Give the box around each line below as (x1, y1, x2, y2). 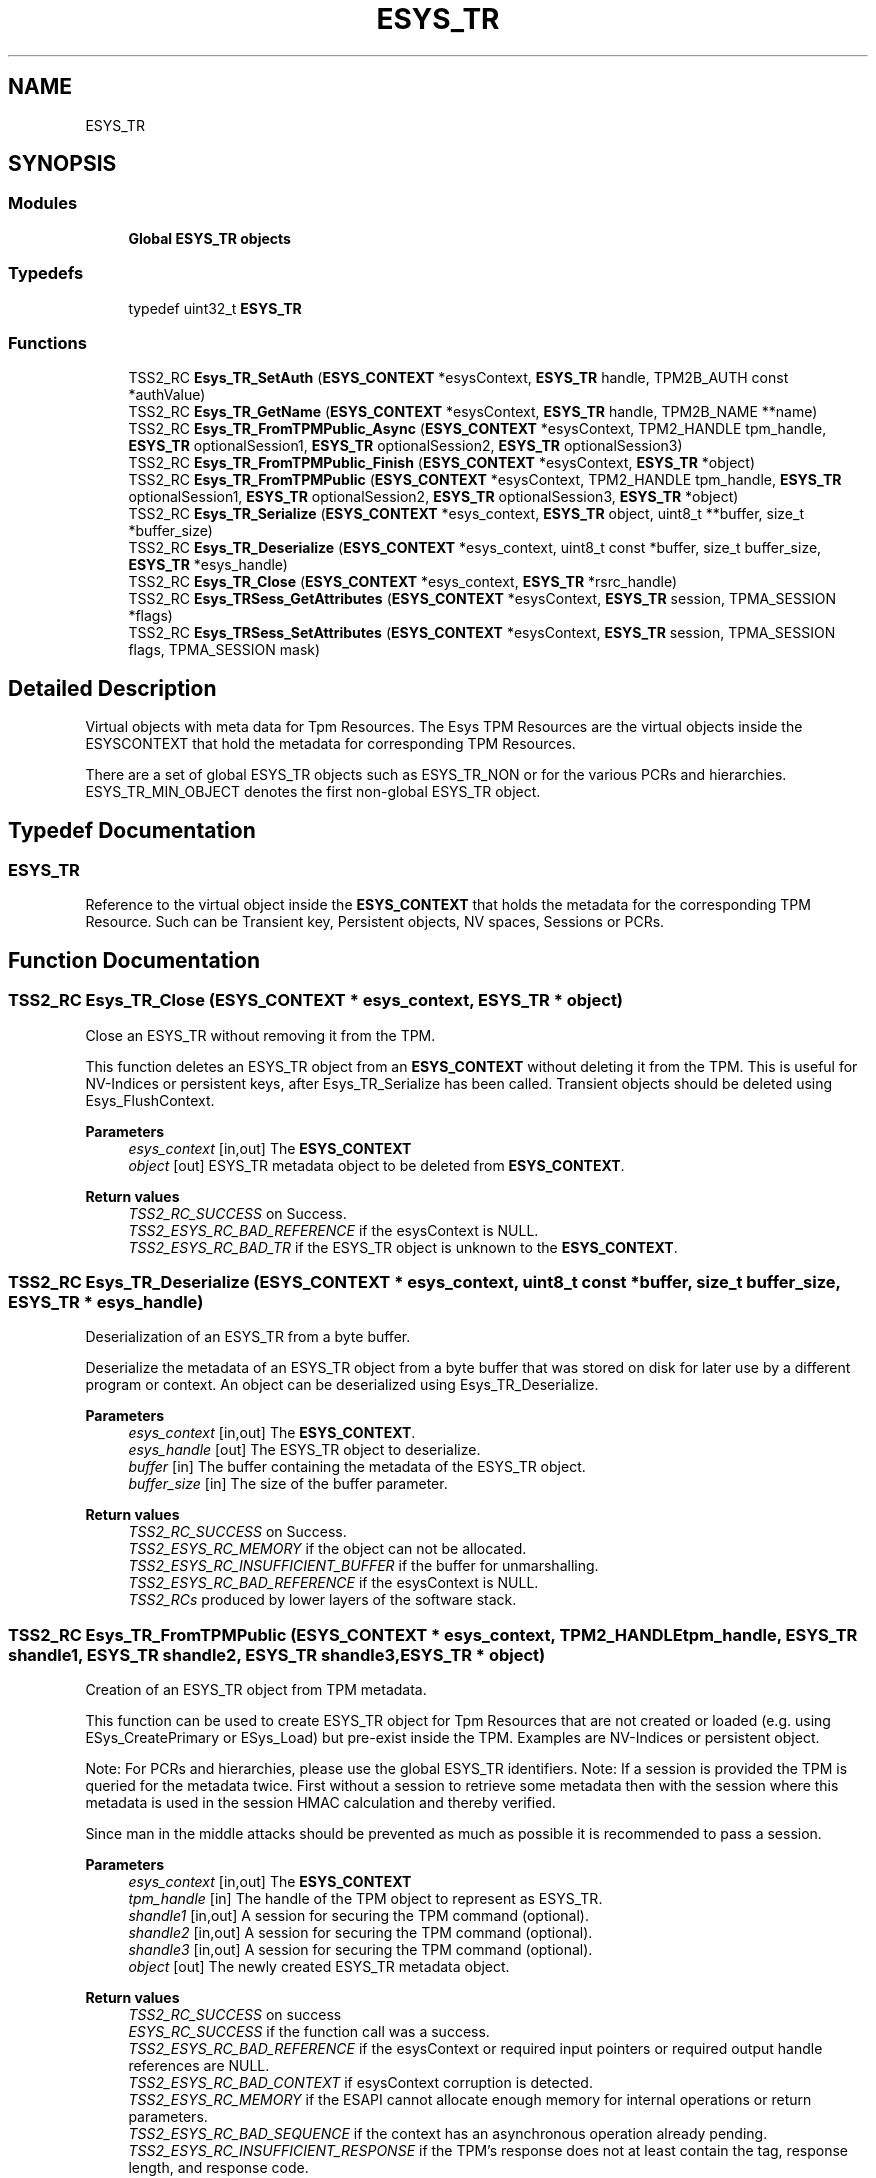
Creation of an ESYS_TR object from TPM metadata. (85, 1681, 427, 1699)
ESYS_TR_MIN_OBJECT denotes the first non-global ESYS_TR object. (85, 783, 541, 801)
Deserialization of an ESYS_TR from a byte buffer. (85, 1328, 411, 1346)
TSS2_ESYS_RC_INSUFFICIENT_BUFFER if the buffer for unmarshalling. (128, 1557, 599, 1575)
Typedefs (8, 263, 84, 284)
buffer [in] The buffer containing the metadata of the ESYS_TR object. (128, 1458, 586, 1476)
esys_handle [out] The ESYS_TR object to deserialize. (128, 1441, 481, 1459)
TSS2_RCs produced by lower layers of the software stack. (128, 1591, 517, 1609)
